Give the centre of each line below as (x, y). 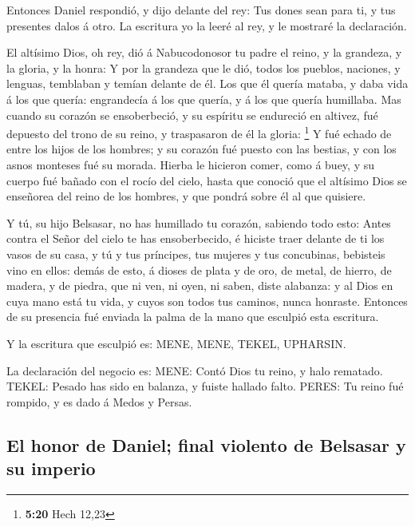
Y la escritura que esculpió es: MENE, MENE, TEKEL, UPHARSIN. (176, 343)
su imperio (51, 468)
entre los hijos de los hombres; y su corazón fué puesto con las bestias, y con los (202, 149)
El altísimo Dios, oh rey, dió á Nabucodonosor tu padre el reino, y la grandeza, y (204, 52)
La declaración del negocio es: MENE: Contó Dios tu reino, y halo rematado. (195, 370)
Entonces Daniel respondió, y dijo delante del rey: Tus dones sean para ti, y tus (201, 10)
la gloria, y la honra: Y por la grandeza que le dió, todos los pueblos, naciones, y (204, 67)
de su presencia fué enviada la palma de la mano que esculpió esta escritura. (193, 317)
